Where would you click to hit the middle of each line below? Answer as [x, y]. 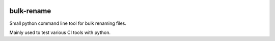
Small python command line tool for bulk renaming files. [68, 23]
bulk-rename [30, 11]
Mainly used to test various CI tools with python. [60, 32]
